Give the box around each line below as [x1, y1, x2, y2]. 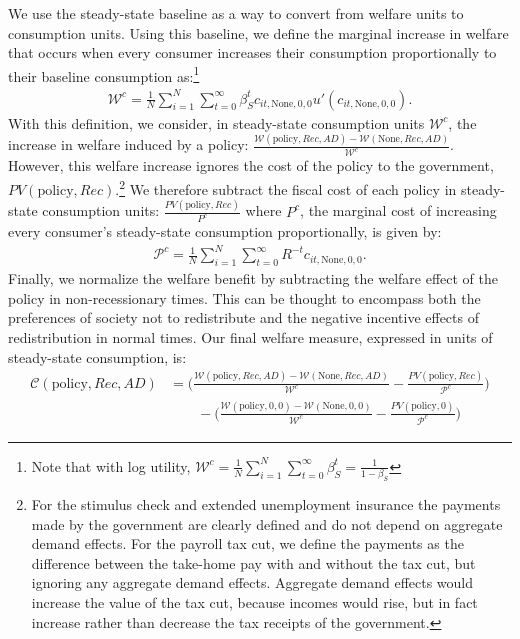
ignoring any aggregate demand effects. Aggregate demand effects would [31, 572, 474, 593]
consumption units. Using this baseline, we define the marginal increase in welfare [8, 22, 509, 43]
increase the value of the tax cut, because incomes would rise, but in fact [31, 591, 478, 612]
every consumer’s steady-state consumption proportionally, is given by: [8, 221, 442, 242]
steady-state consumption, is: [8, 346, 187, 367]
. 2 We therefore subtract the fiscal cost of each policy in [115, 175, 457, 199]
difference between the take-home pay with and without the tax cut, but [31, 552, 476, 573]
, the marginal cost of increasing [300, 200, 497, 221]
